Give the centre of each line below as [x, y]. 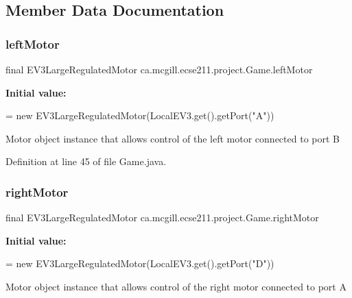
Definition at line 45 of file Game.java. [86, 161]
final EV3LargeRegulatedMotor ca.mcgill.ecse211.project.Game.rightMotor [162, 218]
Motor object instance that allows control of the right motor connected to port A [176, 286]
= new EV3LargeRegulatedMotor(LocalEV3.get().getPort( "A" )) [140, 115]
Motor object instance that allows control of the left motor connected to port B [173, 138]
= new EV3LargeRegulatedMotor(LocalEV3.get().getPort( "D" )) [140, 263]
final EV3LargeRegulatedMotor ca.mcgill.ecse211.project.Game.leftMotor [159, 69]
